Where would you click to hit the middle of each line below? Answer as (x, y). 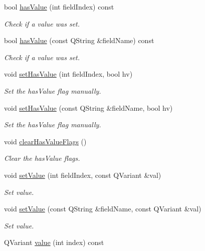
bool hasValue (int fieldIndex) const (59, 7)
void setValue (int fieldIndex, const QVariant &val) (83, 175)
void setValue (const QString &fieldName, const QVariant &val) (103, 209)
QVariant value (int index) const (54, 242)
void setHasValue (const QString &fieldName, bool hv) (88, 107)
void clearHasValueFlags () (45, 141)
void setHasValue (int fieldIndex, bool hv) (68, 74)
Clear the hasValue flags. (42, 158)
